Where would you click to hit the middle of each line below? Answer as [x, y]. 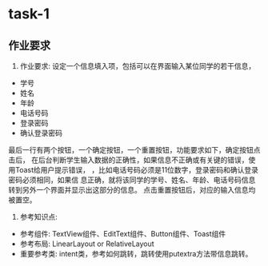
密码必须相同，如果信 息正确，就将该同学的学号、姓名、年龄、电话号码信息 [132, 180]
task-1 [29, 14]
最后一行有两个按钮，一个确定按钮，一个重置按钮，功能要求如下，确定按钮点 [134, 150]
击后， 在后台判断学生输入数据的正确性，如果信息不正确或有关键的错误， [128, 160]
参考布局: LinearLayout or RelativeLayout [87, 244]
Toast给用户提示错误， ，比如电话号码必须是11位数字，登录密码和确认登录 [136, 170]
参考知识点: [38, 217]
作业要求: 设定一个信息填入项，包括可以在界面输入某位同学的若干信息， [138, 66]
